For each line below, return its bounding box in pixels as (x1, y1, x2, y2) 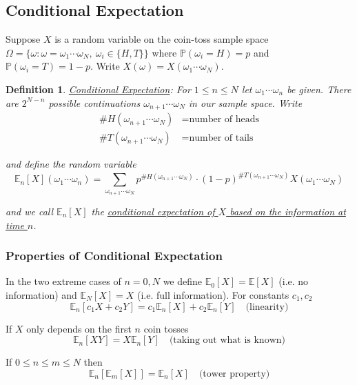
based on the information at (229, 204, 346, 218)
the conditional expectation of (91, 204, 215, 218)
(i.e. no (278, 274, 309, 288)
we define (163, 274, 203, 288)
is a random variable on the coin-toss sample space (54, 32, 269, 46)
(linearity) (245, 302, 289, 312)
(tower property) (198, 368, 270, 379)
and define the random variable (6, 157, 136, 171)
